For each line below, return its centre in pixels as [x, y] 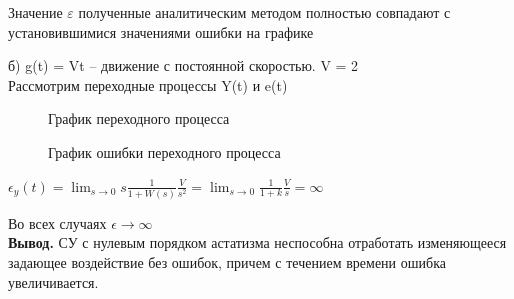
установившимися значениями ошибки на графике [161, 31]
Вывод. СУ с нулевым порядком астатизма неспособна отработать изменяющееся [257, 242]
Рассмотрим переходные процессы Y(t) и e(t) [148, 84]
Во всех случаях [57, 222]
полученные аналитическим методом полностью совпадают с [264, 12]
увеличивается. [53, 281]
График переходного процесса [139, 118]
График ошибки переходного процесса [164, 151]
